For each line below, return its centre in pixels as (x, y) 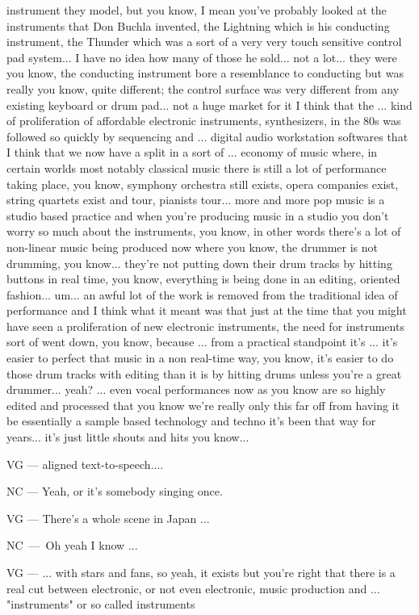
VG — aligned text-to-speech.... (85, 464)
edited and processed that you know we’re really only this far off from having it (203, 405)
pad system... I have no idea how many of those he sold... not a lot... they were (202, 57)
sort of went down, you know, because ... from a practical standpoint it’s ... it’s (202, 342)
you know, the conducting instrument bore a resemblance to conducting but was (205, 73)
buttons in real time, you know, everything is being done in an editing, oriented (203, 279)
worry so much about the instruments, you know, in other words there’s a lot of (204, 231)
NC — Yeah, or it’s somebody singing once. (115, 491)
